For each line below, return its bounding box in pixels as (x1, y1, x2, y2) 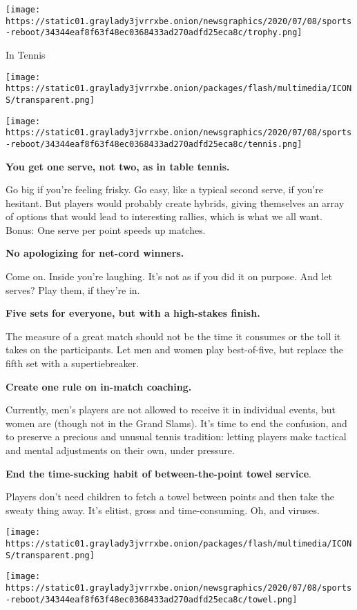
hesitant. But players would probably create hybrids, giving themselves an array (6, 195, 345, 210)
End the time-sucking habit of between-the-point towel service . (6, 466, 311, 480)
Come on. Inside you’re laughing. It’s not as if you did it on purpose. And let (6, 269, 332, 284)
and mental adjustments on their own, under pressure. (6, 443, 235, 457)
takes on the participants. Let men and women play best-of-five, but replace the (6, 342, 343, 357)
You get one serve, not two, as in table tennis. (6, 159, 230, 173)
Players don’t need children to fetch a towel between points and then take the (6, 489, 335, 504)
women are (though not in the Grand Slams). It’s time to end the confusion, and (6, 415, 347, 430)
